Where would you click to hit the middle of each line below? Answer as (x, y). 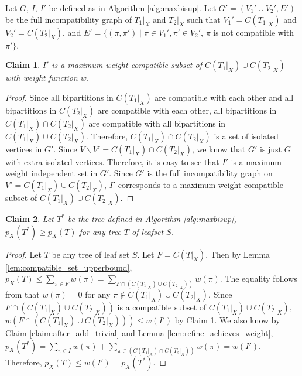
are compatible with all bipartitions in (157, 123)
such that (204, 19)
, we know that (219, 148)
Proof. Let (23, 254)
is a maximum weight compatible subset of (127, 65)
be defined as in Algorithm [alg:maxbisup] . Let (133, 8)
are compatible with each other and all (224, 97)
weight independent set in (52, 173)
